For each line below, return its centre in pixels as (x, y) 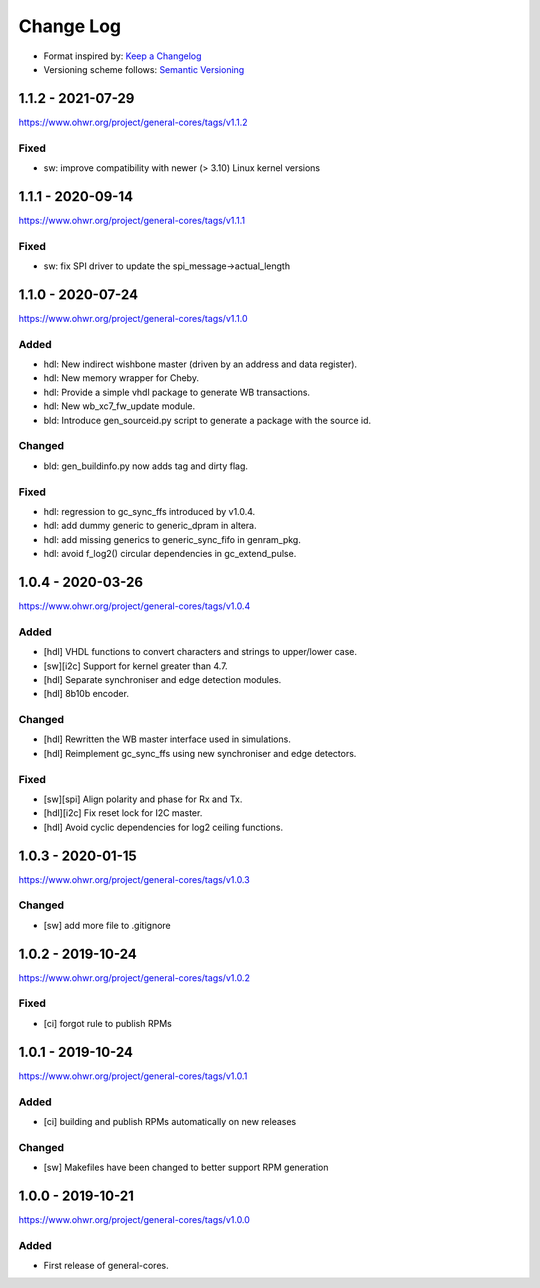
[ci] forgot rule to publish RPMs (107, 1023)
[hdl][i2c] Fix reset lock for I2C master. (123, 813)
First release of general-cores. (106, 1266)
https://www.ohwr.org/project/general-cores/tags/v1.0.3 (134, 879)
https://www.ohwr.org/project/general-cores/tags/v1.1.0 (133, 318)
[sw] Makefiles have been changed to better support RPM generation (186, 1167)
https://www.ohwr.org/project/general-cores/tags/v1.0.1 (133, 1076)
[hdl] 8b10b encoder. (86, 694)
